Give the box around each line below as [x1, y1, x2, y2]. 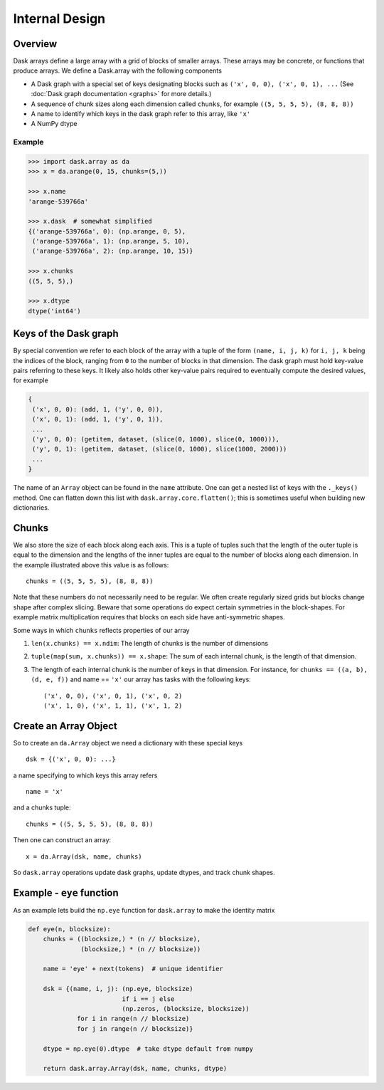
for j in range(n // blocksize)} [77, 1025, 193, 1032]
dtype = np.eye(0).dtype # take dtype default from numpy [43, 1044, 254, 1053]
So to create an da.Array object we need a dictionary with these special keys [13, 738, 243, 747]
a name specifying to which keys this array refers [13, 771, 158, 780]
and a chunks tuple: [13, 803, 71, 812]
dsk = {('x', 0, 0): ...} [26, 755, 117, 763]
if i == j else [122, 995, 175, 1003]
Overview [13, 38, 58, 50]
